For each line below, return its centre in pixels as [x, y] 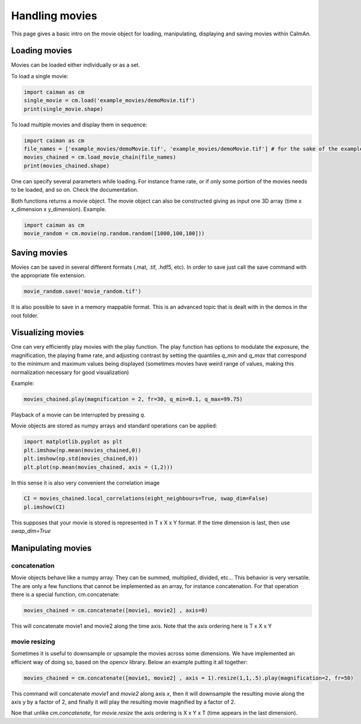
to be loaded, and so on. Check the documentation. [75, 190]
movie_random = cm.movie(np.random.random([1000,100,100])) [114, 234]
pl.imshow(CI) [45, 507]
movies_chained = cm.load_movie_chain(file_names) [100, 157]
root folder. [25, 315]
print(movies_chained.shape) [67, 166]
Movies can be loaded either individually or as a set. [76, 65]
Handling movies [54, 16]
